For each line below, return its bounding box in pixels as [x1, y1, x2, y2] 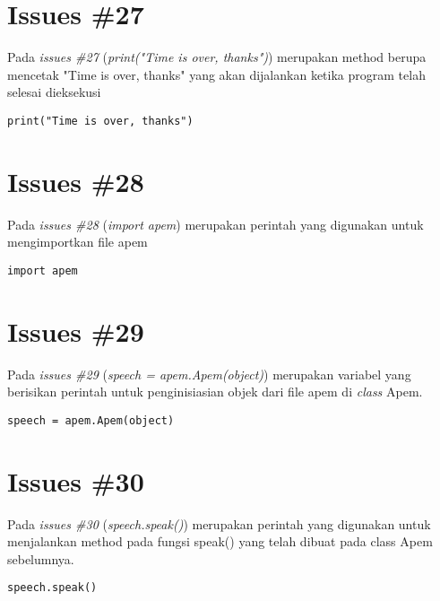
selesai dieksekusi [7, 83, 101, 101]
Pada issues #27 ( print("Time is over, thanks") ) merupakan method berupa [7, 48, 427, 66]
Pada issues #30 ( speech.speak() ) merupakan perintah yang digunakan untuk [7, 514, 431, 533]
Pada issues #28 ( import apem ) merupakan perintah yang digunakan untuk [7, 214, 424, 233]
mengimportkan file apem [7, 232, 148, 251]
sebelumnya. [7, 549, 74, 568]
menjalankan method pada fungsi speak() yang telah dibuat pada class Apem [7, 532, 433, 551]
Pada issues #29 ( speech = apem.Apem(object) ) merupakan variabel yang [7, 364, 411, 383]
